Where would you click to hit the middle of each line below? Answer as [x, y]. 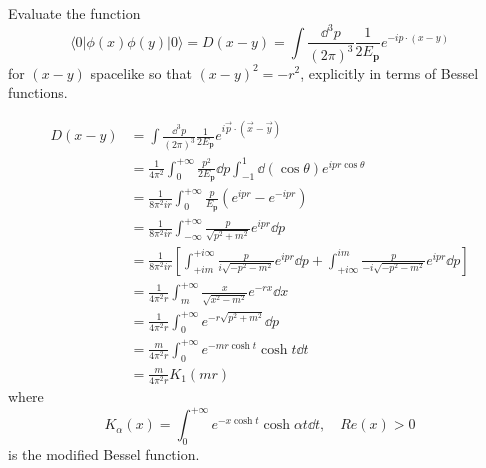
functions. [38, 92]
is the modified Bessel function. [104, 453]
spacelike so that [141, 72]
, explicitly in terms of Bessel [389, 72]
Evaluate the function [74, 13]
